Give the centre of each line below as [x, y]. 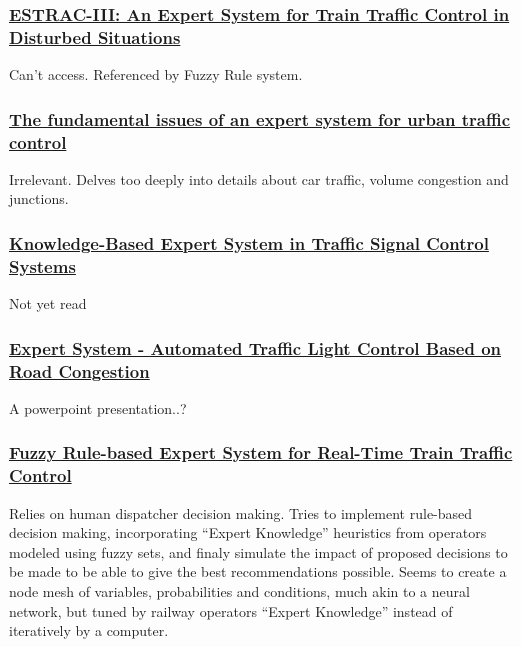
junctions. [39, 198]
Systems [42, 265]
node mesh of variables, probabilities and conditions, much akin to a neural [239, 591]
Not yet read [48, 303]
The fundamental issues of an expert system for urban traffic [260, 118]
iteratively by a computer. [89, 630]
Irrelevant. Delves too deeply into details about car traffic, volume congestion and [259, 178]
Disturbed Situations [95, 36]
